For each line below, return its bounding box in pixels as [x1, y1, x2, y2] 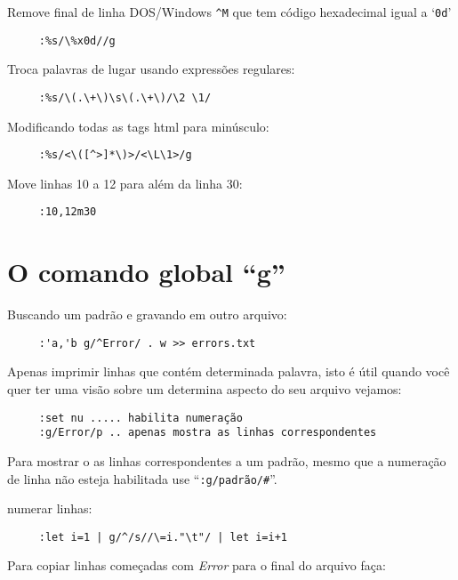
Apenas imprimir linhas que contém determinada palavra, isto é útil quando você [7, 362, 450, 381]
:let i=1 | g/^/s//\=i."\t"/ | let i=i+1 [38, 530, 287, 544]
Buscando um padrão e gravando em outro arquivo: [7, 305, 287, 324]
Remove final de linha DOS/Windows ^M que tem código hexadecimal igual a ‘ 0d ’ [7, 3, 452, 20]
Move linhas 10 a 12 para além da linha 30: [7, 173, 243, 192]
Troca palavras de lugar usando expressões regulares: [7, 60, 295, 78]
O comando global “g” [7, 254, 285, 290]
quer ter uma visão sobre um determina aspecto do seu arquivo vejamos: [7, 380, 402, 399]
